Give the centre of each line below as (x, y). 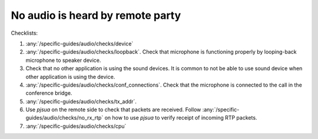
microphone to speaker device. (63, 60)
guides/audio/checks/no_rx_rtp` (64, 118)
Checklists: (24, 33)
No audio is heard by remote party (96, 15)
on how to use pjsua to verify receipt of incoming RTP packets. (181, 118)
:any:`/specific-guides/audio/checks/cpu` (76, 126)
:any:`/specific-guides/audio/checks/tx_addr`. (81, 101)
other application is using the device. (70, 77)
